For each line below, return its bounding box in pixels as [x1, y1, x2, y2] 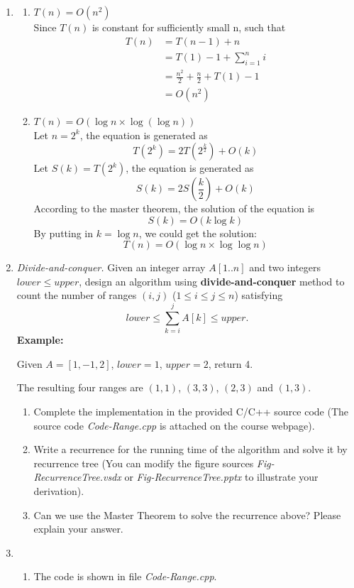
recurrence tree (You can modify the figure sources [33, 455, 254, 470]
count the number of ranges [16, 288, 137, 303]
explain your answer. [33, 521, 123, 536]
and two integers [249, 260, 321, 275]
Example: [16, 332, 64, 347]
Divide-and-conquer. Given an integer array [16, 260, 206, 275]
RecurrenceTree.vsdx [33, 469, 121, 484]
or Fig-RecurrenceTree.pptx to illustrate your [124, 469, 319, 484]
